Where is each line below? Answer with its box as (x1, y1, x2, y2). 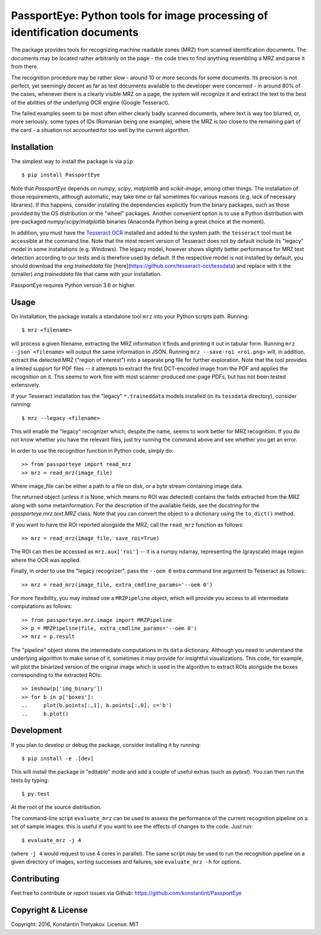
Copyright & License (11, 905, 89, 915)
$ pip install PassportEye (21, 171, 100, 179)
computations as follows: (11, 603, 73, 610)
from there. (11, 63, 39, 70)
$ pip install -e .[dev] (21, 755, 94, 762)
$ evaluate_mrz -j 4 (21, 837, 81, 843)
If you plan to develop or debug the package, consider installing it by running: (11, 741, 202, 748)
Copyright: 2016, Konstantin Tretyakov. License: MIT (11, 921, 139, 928)
